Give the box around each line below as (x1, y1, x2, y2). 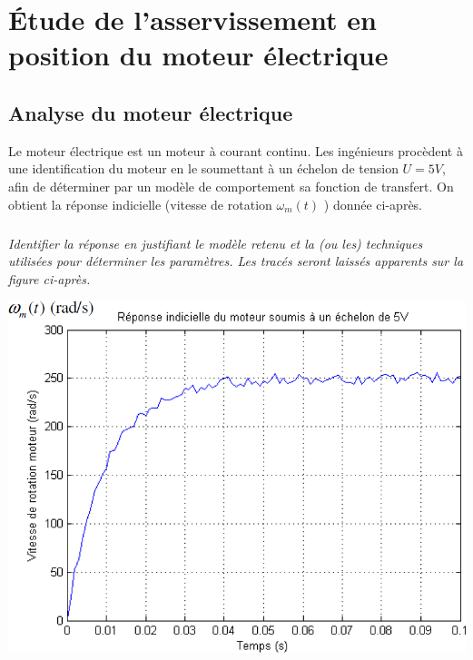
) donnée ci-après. (323, 194, 423, 213)
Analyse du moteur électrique (8, 98, 293, 126)
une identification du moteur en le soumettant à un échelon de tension (8, 159, 399, 178)
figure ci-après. (8, 269, 91, 288)
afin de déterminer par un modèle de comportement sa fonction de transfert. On (8, 176, 454, 195)
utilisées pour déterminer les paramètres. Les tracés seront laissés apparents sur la (8, 251, 464, 271)
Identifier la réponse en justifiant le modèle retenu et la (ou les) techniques (8, 233, 423, 252)
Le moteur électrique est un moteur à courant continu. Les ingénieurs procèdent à (8, 141, 463, 160)
